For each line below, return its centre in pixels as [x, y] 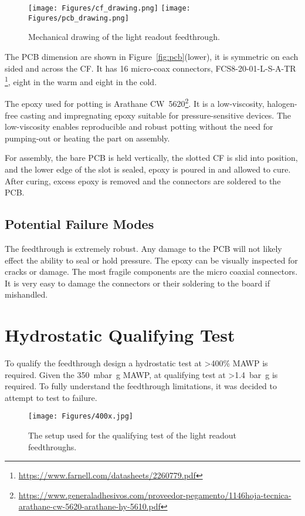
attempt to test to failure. [51, 397]
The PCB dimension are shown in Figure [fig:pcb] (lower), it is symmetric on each [152, 56]
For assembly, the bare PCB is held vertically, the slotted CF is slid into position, [151, 158]
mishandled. [26, 294]
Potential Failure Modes [79, 224]
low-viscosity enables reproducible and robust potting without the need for [139, 127]
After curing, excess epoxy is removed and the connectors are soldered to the [143, 181]
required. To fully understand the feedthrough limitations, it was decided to [141, 386]
